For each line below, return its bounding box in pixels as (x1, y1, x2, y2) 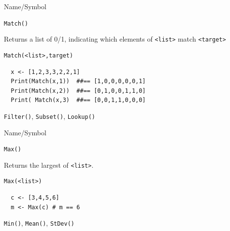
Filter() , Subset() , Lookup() (4, 111, 95, 121)
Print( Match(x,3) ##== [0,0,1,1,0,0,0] (11, 97, 146, 104)
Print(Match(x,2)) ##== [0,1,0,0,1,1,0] (11, 87, 146, 94)
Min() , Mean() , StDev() (4, 218, 74, 228)
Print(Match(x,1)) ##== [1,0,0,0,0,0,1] (11, 78, 146, 85)
